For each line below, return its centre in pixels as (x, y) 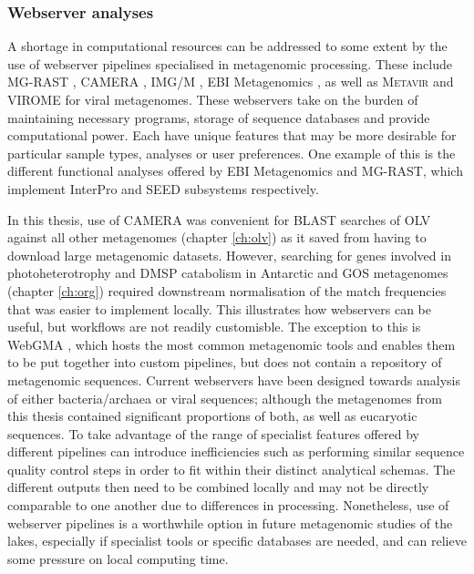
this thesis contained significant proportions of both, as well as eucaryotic (212, 416)
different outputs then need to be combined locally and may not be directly (218, 487)
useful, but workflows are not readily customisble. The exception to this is (214, 327)
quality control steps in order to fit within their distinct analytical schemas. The (232, 469)
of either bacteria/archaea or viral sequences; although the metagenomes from (225, 398)
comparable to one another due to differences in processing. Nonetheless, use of (228, 505)
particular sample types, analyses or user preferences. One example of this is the (232, 153)
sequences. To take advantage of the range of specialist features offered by (213, 433)
